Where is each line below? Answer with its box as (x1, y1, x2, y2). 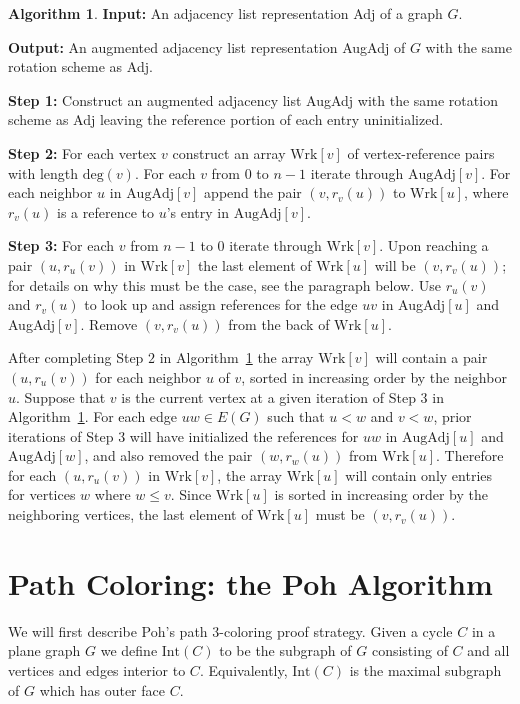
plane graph (8, 640, 81, 661)
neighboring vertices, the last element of (8, 504, 253, 525)
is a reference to (57, 201, 154, 222)
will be (374, 254, 416, 275)
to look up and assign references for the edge (84, 294, 358, 315)
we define (100, 640, 158, 661)
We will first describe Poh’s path (8, 620, 208, 641)
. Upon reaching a (379, 235, 489, 256)
